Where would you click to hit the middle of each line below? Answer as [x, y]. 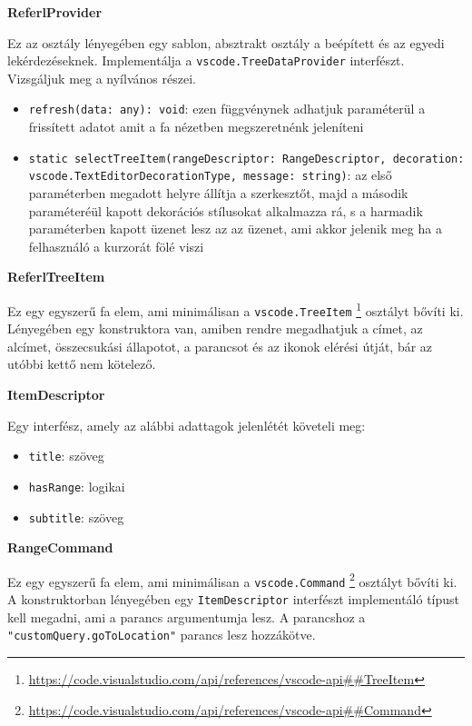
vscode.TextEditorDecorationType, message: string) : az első [210, 175]
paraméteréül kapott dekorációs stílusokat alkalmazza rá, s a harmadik [226, 210]
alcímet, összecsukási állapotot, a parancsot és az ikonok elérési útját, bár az [220, 346]
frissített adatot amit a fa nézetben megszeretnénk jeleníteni [196, 127]
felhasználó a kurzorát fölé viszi [116, 246]
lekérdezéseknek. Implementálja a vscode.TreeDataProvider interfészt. [206, 60]
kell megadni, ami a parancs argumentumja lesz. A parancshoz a [187, 617]
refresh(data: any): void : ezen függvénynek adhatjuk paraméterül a [227, 109]
